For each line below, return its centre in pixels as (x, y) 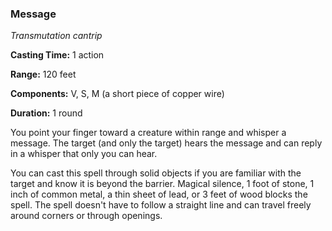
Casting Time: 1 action (57, 55)
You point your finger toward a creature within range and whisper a (148, 133)
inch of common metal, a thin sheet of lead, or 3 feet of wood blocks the (159, 194)
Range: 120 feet (43, 74)
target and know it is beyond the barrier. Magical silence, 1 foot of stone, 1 (162, 184)
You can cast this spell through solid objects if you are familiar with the (156, 173)
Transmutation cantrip (56, 36)
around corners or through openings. (86, 216)
